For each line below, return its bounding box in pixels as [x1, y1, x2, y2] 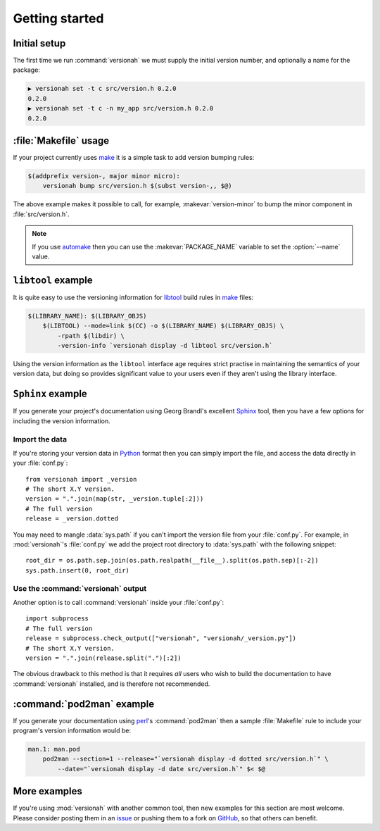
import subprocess [25, 615, 89, 623]
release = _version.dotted [25, 515, 119, 523]
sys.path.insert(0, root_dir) [25, 566, 130, 574]
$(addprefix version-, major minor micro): [27, 173, 181, 180]
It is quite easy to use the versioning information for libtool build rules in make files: [13, 293, 254, 301]
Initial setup [13, 37, 66, 49]
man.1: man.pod [27, 745, 80, 753]
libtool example [13, 274, 93, 286]
